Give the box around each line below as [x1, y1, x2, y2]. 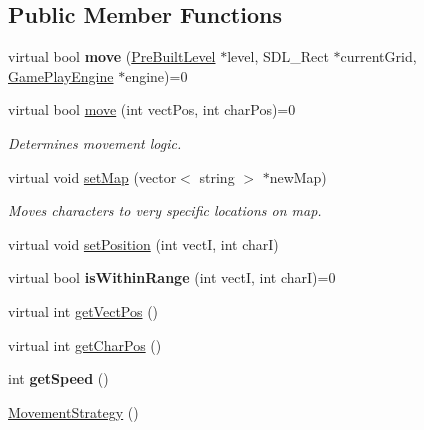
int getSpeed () [8, 368, 109, 389]
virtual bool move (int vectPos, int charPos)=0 [8, 99, 296, 120]
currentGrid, [340, 46, 417, 67]
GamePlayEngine [8, 65, 114, 86]
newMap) [269, 166, 327, 187]
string [199, 166, 235, 187]
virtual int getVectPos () [8, 300, 159, 321]
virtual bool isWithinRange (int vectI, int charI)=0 [8, 267, 336, 288]
